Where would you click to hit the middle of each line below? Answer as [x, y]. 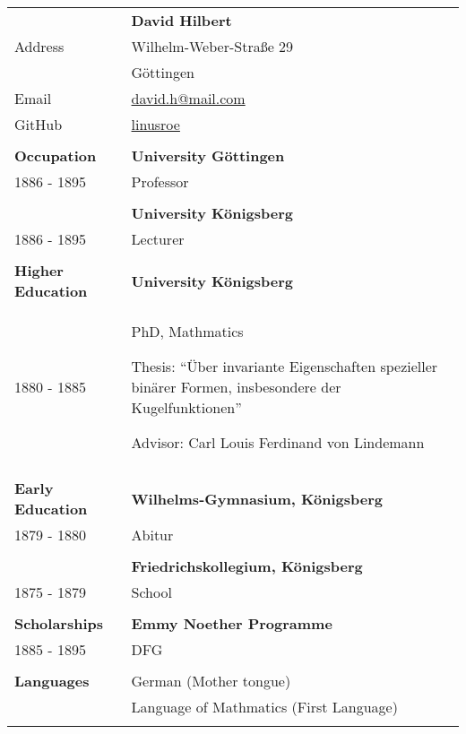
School [151, 592]
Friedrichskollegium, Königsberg [247, 566]
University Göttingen [208, 155]
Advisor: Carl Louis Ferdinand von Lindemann [278, 442]
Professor [160, 181]
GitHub [39, 124]
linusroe [155, 124]
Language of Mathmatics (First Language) [264, 707]
